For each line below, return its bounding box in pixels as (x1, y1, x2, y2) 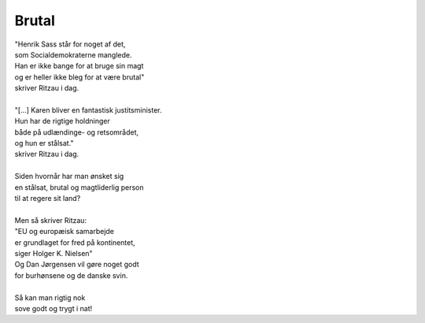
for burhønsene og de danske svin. (14, 270, 128, 280)
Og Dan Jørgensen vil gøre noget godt (14, 260, 139, 269)
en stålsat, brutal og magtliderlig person (14, 182, 145, 192)
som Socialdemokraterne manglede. (14, 50, 132, 59)
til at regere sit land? (14, 194, 81, 203)
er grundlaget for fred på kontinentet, (14, 237, 135, 247)
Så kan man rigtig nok (14, 292, 86, 303)
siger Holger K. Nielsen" (14, 248, 94, 258)
